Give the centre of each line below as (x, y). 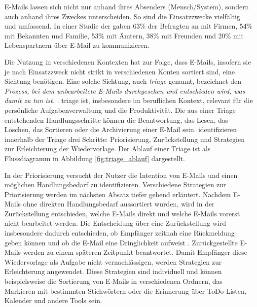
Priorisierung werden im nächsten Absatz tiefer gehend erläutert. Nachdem (118, 194)
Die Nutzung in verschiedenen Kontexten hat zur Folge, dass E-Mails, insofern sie (128, 61)
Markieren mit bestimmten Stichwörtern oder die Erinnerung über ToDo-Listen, (126, 290)
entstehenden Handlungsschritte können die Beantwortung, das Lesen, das (116, 119)
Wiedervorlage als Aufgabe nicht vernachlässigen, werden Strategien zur (113, 261)
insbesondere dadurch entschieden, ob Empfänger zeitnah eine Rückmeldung (120, 233)
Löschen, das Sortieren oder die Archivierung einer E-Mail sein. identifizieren (121, 129)
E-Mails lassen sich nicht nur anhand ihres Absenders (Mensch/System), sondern (127, 6)
